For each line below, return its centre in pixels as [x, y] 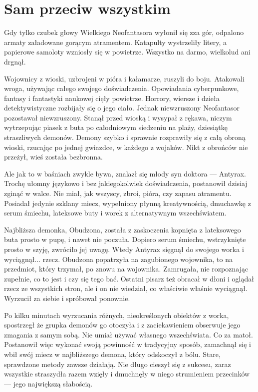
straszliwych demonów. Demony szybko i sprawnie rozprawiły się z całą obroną [125, 137]
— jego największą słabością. [48, 383]
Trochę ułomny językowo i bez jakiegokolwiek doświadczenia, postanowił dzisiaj [126, 183]
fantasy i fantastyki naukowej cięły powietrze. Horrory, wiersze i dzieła [112, 98]
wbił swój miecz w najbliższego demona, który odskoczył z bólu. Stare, [112, 354]
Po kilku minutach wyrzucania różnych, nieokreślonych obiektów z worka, [117, 315]
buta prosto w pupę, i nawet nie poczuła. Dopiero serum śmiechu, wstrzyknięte [125, 239]
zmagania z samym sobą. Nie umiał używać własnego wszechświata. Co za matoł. [129, 334]
